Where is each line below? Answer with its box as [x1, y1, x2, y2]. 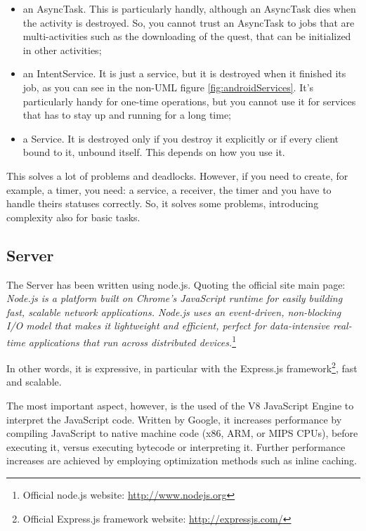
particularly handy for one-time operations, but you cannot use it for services [22, 93, 356, 108]
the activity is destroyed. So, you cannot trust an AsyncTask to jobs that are [22, 15, 355, 29]
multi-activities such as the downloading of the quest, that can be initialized [22, 29, 351, 44]
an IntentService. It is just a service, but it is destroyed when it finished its [22, 66, 346, 81]
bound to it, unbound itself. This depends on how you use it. [22, 145, 285, 159]
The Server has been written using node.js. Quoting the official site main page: [6, 277, 346, 291]
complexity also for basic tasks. [6, 209, 140, 224]
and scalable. [6, 374, 62, 389]
